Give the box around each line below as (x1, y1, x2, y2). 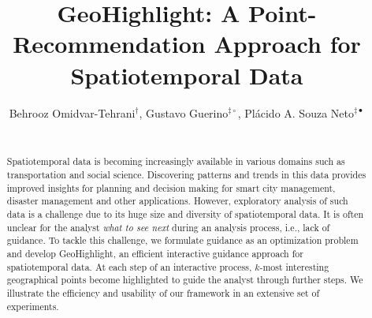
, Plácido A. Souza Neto (237, 104, 354, 121)
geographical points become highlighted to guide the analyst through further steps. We (6, 273, 363, 286)
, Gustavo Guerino (139, 104, 229, 121)
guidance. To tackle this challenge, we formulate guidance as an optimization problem (6, 234, 359, 247)
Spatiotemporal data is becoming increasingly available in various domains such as (6, 155, 345, 168)
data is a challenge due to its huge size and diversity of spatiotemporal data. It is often (6, 208, 364, 221)
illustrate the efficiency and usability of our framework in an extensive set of (6, 286, 320, 300)
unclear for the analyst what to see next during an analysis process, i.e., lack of (6, 220, 330, 234)
